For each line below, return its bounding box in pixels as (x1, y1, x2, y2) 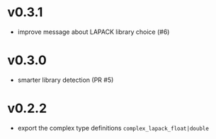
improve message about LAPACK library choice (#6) (17, 28, 170, 36)
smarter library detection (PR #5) (17, 75, 114, 84)
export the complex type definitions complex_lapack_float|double (17, 123, 209, 132)
